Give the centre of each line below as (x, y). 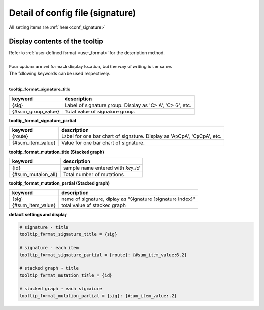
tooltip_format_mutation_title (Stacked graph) (57, 152)
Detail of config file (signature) (73, 13)
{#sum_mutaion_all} (35, 174)
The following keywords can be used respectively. (59, 73)
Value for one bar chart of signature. (103, 143)
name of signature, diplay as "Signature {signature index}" (128, 199)
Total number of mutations (93, 174)
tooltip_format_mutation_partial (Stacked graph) (59, 183)
